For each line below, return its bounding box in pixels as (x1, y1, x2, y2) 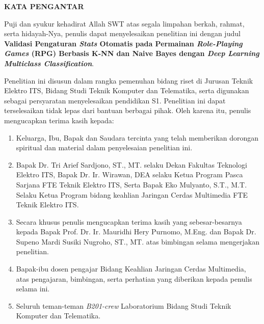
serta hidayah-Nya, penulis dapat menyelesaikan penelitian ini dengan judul (4, 28, 241, 39)
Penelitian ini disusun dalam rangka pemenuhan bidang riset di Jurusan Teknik (4, 75, 253, 86)
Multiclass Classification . (4, 58, 94, 68)
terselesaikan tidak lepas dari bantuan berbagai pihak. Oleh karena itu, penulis (4, 105, 251, 116)
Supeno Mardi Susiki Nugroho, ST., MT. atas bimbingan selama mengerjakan (16, 236, 259, 247)
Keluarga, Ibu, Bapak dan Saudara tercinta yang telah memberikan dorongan (16, 132, 259, 143)
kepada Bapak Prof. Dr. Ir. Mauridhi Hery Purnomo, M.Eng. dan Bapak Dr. (16, 226, 256, 237)
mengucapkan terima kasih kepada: (4, 115, 114, 125)
